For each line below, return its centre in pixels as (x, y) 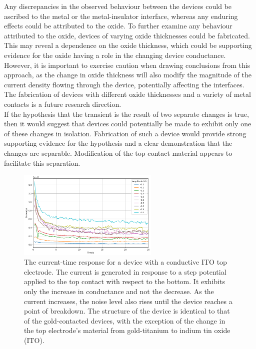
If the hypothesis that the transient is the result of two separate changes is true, (126, 114)
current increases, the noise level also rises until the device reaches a (128, 301)
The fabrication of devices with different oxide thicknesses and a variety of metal (127, 94)
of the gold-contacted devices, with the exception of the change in (125, 320)
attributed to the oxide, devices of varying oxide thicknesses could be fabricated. (127, 35)
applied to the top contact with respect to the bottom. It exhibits (124, 281)
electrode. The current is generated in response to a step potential (125, 271)
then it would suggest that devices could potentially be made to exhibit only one (128, 124)
